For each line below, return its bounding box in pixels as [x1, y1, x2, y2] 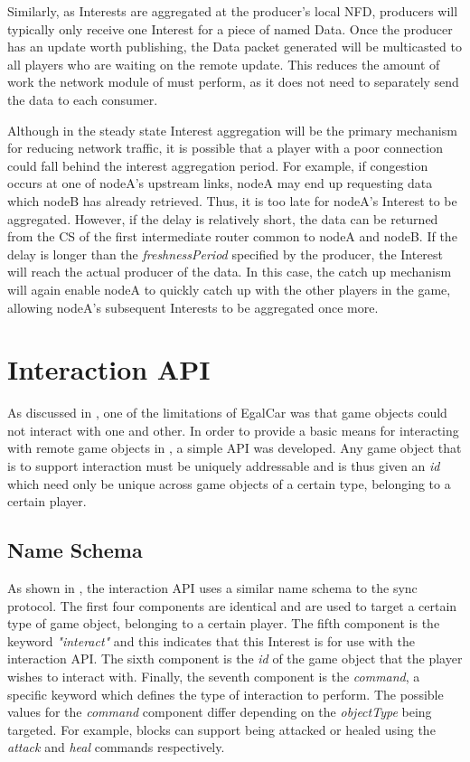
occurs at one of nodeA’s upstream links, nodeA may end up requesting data [7, 174, 433, 193]
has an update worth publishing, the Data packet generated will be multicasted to [7, 37, 462, 56]
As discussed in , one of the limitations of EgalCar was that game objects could [7, 403, 447, 422]
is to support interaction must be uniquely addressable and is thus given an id [7, 456, 440, 475]
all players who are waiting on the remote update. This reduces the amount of [7, 54, 440, 73]
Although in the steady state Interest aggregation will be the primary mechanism [7, 120, 457, 139]
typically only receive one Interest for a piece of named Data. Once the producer [7, 19, 453, 38]
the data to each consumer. [7, 89, 158, 108]
